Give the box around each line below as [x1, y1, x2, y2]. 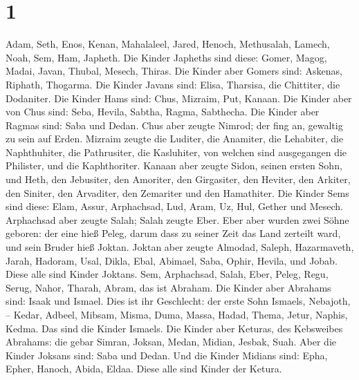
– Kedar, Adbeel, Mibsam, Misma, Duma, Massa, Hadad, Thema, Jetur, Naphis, [6, 307, 348, 321]
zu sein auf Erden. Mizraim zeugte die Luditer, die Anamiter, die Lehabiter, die [6, 131, 344, 146]
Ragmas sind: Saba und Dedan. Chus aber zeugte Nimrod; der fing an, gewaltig [6, 117, 343, 132]
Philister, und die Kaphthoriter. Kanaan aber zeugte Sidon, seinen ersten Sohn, [6, 158, 342, 173]
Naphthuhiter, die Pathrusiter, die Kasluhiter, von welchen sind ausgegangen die [6, 144, 347, 159]
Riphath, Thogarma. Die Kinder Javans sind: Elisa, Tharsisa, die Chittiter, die [6, 77, 340, 91]
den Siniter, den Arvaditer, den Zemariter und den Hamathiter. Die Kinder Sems [6, 185, 349, 200]
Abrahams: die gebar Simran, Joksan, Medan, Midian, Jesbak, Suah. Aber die [6, 334, 337, 349]
